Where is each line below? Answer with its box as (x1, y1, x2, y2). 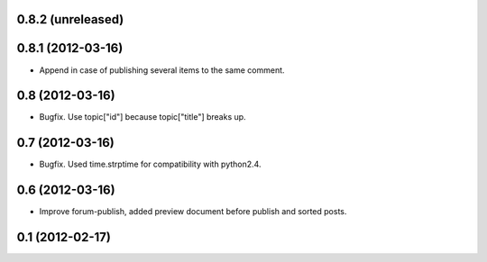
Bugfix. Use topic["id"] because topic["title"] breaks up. (39, 112, 247, 122)
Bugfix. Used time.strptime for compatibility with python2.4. (39, 158, 262, 170)
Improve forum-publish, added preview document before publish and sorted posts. (39, 206, 347, 217)
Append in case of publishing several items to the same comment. (39, 64, 285, 76)
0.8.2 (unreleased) (16, 12, 124, 27)
